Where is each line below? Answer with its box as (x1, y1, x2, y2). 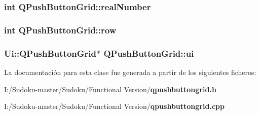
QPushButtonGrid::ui (103, 47, 194, 59)
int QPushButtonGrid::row (4, 23, 117, 36)
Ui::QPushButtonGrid (4, 47, 96, 59)
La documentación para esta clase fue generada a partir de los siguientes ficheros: (4, 66, 256, 77)
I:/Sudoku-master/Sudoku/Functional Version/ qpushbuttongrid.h (4, 84, 216, 94)
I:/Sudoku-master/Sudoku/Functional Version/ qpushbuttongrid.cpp (4, 101, 225, 111)
